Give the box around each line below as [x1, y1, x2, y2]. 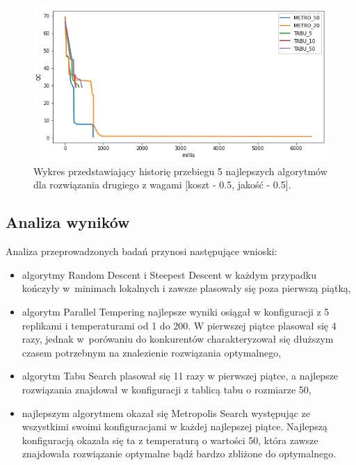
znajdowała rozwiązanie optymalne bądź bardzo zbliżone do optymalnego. [22, 446, 337, 461]
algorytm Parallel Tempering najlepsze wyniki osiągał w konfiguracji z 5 [22, 304, 330, 318]
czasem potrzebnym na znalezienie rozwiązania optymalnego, [22, 345, 282, 359]
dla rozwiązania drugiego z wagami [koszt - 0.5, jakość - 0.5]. [33, 177, 291, 192]
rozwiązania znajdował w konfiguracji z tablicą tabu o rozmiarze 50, [22, 382, 311, 396]
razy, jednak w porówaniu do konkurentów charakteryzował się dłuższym [22, 332, 334, 346]
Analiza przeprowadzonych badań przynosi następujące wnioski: [6, 244, 277, 259]
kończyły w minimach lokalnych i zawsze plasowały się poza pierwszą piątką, [22, 281, 351, 295]
